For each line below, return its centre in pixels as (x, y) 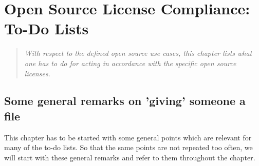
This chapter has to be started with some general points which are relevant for (128, 137)
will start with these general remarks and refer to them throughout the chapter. (130, 157)
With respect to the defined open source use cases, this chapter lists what (138, 53)
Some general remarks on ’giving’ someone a (125, 101)
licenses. (37, 73)
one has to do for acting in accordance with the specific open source (130, 63)
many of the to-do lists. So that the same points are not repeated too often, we (128, 147)
